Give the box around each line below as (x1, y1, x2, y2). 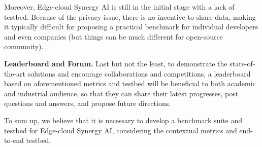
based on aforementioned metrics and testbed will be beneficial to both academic (4, 78, 256, 89)
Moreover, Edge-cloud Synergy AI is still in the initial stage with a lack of (4, 2, 235, 12)
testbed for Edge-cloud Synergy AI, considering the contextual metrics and (4, 125, 237, 135)
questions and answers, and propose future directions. (4, 98, 171, 108)
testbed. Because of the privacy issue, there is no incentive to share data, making (4, 11, 256, 22)
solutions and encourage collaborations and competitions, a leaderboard (27, 68, 251, 79)
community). (4, 41, 44, 52)
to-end (4, 135, 24, 145)
